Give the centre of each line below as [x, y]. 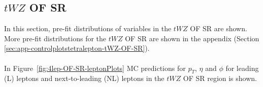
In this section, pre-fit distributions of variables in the [88, 28]
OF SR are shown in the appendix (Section [192, 38]
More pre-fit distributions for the [55, 38]
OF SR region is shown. [220, 78]
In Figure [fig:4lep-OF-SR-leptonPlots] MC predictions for [95, 68]
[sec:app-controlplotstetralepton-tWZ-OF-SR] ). [77, 48]
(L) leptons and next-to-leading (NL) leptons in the [84, 78]
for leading [242, 68]
